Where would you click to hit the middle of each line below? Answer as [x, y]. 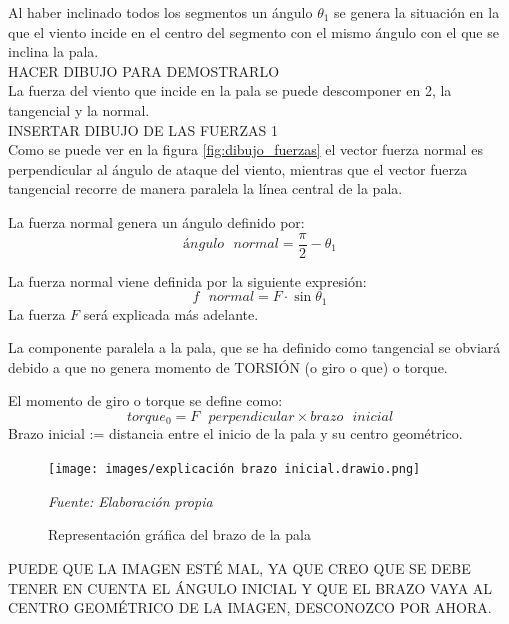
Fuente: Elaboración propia [130, 500]
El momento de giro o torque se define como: [145, 400]
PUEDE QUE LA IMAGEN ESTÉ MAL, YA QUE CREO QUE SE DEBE [239, 567]
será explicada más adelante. [171, 313]
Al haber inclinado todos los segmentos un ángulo [160, 12]
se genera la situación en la [417, 12]
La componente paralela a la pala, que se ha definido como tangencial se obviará [254, 347]
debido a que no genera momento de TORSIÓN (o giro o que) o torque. [228, 366]
